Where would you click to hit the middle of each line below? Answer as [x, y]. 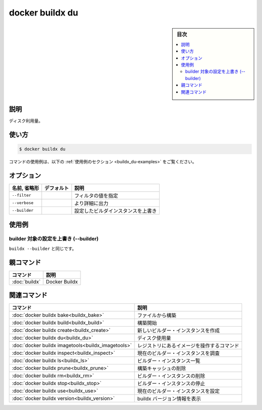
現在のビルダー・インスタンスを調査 [179, 353]
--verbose [23, 203]
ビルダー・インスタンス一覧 [169, 361]
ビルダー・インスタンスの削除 [171, 376]
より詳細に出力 [91, 203]
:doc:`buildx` [26, 282]
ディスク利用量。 [26, 121]
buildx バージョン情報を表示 [169, 399]
